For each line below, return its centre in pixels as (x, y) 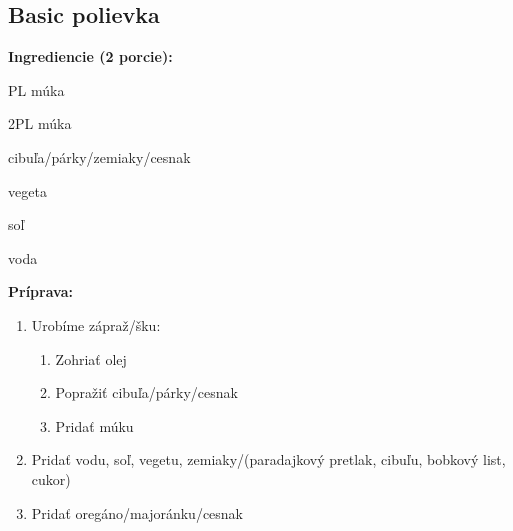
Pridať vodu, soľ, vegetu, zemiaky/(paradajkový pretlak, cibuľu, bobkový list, (268, 459)
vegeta (27, 190)
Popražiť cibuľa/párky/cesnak (146, 392)
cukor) (51, 478)
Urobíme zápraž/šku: (96, 324)
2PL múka (40, 123)
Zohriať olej (91, 358)
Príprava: (40, 291)
